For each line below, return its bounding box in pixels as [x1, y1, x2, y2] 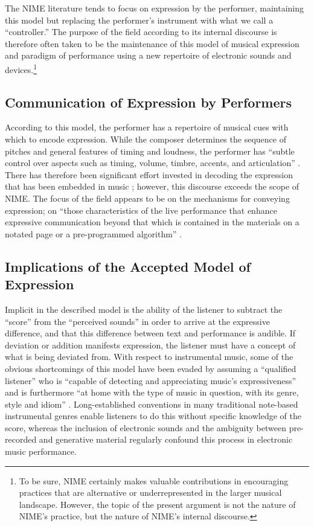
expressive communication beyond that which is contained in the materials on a [5, 216, 300, 228]
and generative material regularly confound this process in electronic [39, 433, 293, 446]
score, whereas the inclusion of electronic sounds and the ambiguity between [5, 421, 286, 434]
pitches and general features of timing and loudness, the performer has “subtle [5, 144, 295, 157]
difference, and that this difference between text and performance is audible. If [5, 327, 295, 339]
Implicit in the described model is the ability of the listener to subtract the [5, 303, 283, 315]
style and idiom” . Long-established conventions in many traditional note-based [5, 397, 298, 410]
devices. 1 [5, 61, 37, 75]
